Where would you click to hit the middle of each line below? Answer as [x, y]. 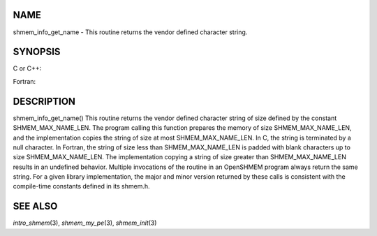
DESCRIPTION [44, 101]
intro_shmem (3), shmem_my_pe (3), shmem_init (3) [85, 223]
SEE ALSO [35, 206]
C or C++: [27, 68]
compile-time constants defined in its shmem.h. [81, 186]
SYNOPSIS [37, 52]
